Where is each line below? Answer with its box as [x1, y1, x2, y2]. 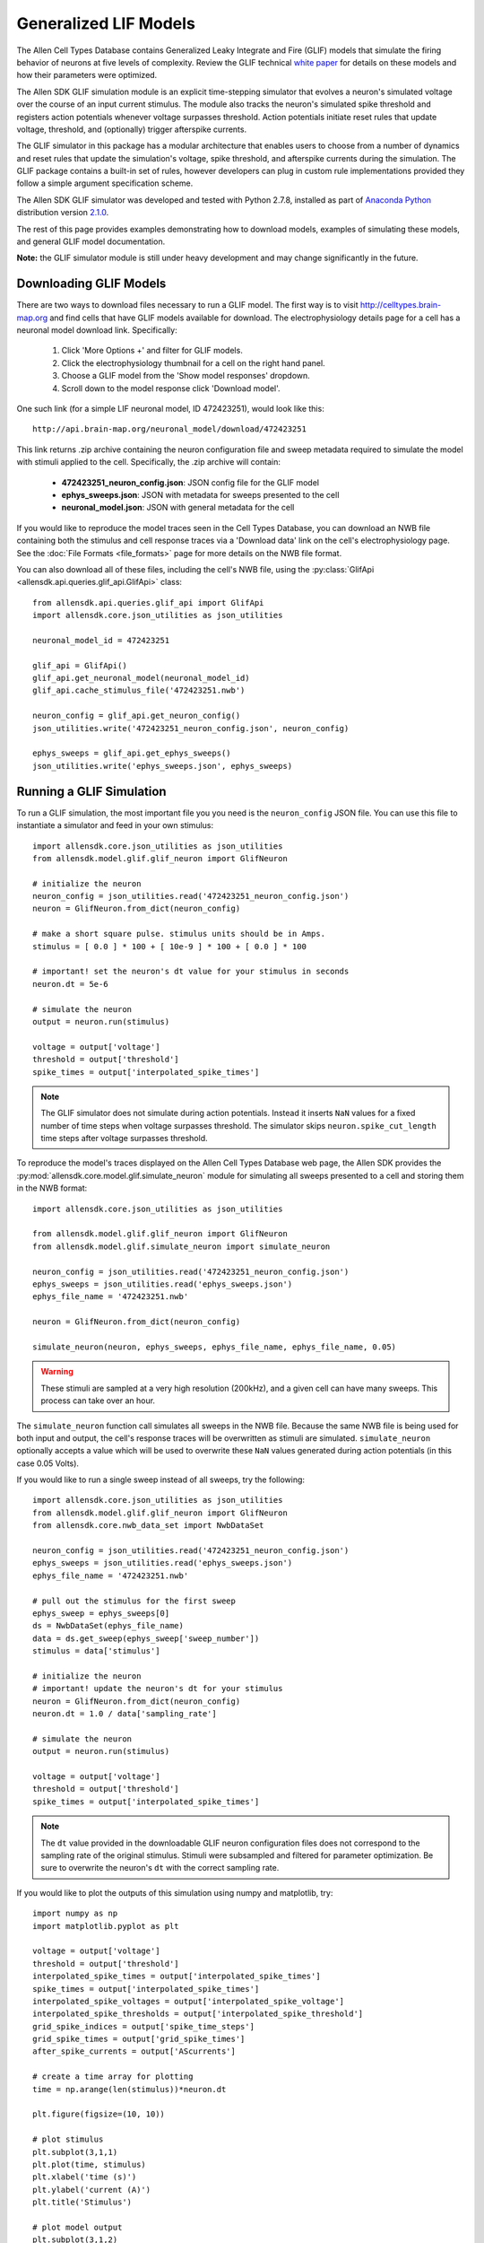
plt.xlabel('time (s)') [32, 2172, 137, 2182]
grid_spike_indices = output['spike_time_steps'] [32, 2021, 255, 2031]
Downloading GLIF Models [16, 276, 167, 292]
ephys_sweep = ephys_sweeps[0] [32, 1608, 170, 1619]
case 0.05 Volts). [16, 1458, 80, 1469]
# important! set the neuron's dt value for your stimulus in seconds [32, 966, 350, 977]
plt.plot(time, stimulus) [32, 2160, 147, 2169]
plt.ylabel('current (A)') [32, 2185, 151, 2195]
